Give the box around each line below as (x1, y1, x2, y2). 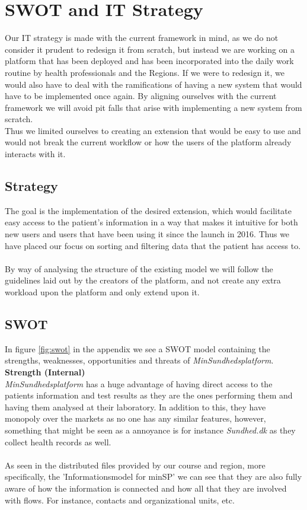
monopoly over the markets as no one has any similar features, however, (5, 412, 266, 425)
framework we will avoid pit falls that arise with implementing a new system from (5, 101, 302, 113)
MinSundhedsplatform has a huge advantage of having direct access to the (5, 377, 273, 390)
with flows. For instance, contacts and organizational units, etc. (5, 493, 235, 506)
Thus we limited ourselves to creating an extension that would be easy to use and (5, 124, 301, 136)
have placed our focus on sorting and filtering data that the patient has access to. (5, 239, 301, 251)
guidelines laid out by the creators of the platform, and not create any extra (5, 274, 281, 286)
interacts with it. (5, 148, 66, 160)
